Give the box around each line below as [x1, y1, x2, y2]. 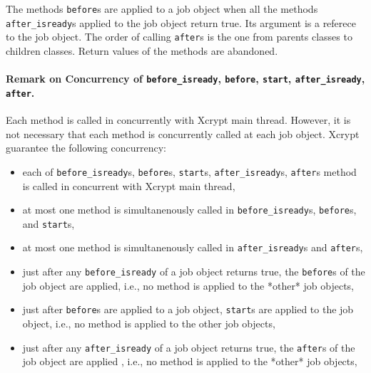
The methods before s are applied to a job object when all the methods [6, 1, 318, 16]
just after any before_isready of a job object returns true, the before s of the [22, 264, 365, 279]
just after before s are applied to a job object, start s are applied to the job [22, 302, 354, 317]
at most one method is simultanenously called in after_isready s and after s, [22, 240, 363, 255]
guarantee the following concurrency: [6, 140, 166, 155]
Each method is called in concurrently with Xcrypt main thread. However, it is [6, 112, 351, 127]
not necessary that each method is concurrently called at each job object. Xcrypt [6, 126, 360, 141]
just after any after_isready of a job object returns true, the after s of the [22, 340, 355, 354]
